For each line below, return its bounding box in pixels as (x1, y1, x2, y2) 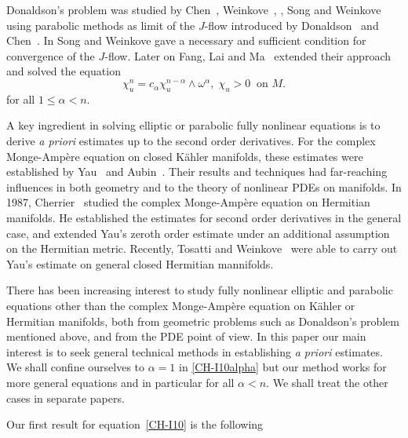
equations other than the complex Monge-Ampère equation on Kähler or (6, 297, 355, 313)
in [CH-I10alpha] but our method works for (178, 359, 387, 375)
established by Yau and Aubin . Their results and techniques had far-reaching (6, 163, 388, 180)
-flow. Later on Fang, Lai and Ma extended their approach (104, 47, 391, 64)
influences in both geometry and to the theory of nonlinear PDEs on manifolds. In (6, 178, 402, 195)
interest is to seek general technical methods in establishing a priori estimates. (6, 343, 383, 360)
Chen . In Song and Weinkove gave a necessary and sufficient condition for (6, 32, 366, 49)
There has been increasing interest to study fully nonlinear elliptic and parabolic (6, 282, 393, 298)
